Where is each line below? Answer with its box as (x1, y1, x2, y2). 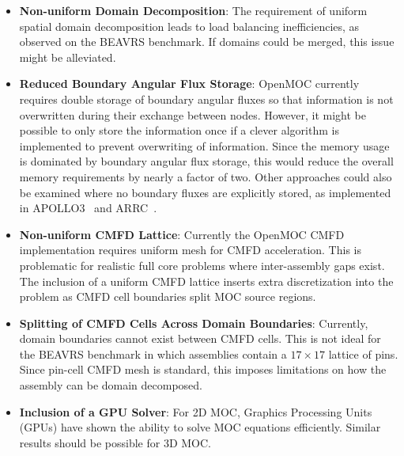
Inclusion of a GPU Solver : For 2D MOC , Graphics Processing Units (19, 403, 372, 420)
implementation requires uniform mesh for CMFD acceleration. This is (19, 241, 361, 258)
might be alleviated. (19, 48, 116, 65)
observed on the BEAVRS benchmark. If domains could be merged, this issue (19, 33, 395, 50)
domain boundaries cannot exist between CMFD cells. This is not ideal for (19, 330, 381, 347)
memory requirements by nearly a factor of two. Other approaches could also (19, 168, 392, 184)
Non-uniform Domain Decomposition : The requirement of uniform (19, 2, 368, 18)
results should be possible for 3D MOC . (19, 434, 211, 450)
